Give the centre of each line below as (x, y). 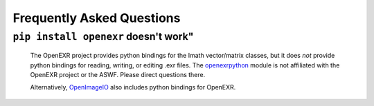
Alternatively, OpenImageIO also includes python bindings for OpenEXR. (133, 87)
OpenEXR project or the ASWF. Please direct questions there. (118, 74)
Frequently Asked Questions (97, 18)
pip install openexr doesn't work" (103, 36)
